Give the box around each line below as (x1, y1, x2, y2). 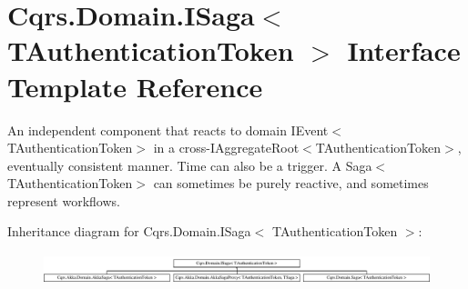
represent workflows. (7, 191, 120, 210)
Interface (347, 32, 461, 69)
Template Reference (7, 67, 263, 105)
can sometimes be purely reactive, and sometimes (153, 174, 429, 193)
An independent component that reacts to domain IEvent (7, 120, 329, 139)
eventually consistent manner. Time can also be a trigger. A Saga (7, 155, 372, 174)
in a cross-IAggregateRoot (153, 138, 300, 157)
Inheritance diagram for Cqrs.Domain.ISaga (7, 222, 251, 241)
